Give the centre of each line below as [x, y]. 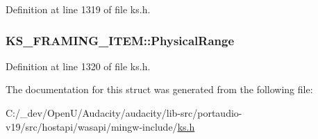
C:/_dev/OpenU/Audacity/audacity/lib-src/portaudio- [124, 113]
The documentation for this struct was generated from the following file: [159, 89]
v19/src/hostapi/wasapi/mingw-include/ [92, 126]
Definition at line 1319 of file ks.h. [78, 9]
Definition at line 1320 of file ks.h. [78, 66]
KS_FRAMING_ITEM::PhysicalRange [120, 40]
